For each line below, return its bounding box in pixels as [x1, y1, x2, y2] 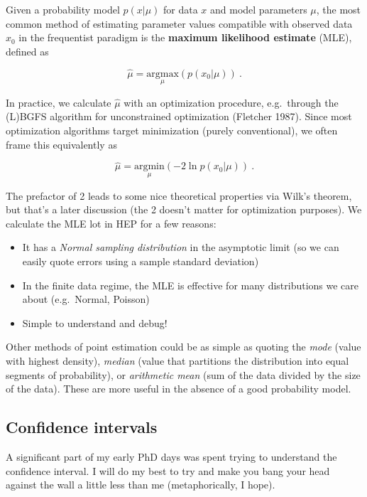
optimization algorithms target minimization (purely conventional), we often [6, 123, 338, 137]
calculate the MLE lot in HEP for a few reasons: [6, 215, 217, 230]
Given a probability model [6, 2, 120, 16]
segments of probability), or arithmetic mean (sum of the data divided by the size [6, 367, 361, 382]
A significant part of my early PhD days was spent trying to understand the [6, 449, 337, 464]
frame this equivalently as [6, 137, 117, 151]
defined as [6, 43, 49, 58]
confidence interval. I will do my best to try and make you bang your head [6, 463, 330, 478]
